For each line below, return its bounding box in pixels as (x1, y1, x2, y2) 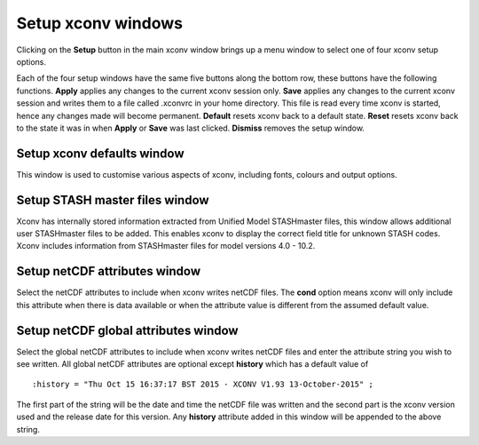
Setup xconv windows (16, 13, 184, 33)
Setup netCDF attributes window (16, 264, 201, 279)
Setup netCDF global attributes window (16, 322, 239, 338)
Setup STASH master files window (16, 192, 209, 208)
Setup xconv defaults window (16, 146, 185, 161)
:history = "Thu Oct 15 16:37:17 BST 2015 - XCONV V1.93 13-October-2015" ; (32, 379, 374, 390)
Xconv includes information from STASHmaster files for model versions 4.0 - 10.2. (16, 241, 316, 251)
